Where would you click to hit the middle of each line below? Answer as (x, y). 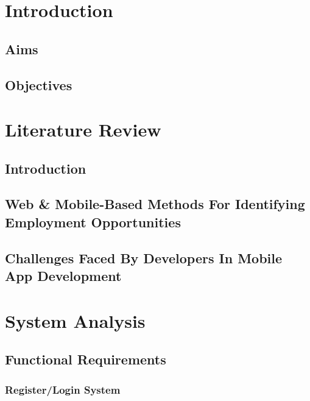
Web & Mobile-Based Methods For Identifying (155, 204)
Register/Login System (63, 389)
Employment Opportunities (93, 222)
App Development (63, 276)
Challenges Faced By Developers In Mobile (144, 257)
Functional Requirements (86, 359)
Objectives (39, 84)
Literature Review (83, 130)
